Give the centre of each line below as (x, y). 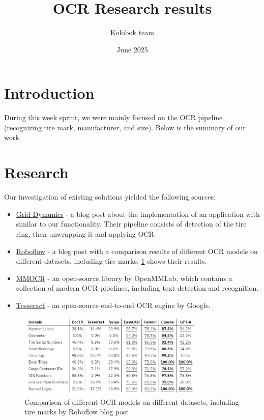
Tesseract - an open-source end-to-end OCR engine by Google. (113, 305)
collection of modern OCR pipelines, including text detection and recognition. (137, 288)
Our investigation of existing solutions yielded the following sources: (110, 197)
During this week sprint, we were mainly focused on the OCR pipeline (113, 117)
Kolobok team (132, 32)
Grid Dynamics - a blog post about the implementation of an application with (138, 214)
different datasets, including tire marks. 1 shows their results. (111, 261)
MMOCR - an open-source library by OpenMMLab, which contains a (124, 278)
